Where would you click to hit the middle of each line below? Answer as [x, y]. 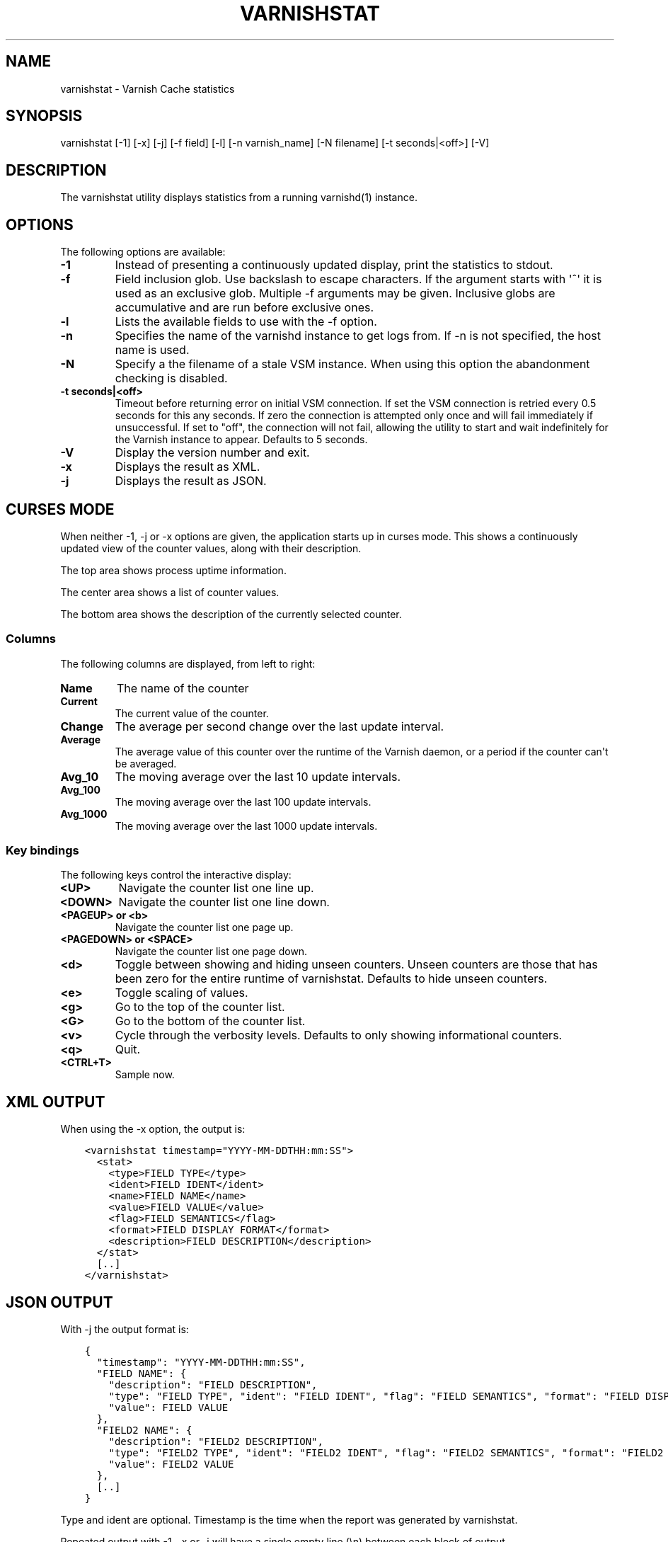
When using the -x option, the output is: [153, 1129]
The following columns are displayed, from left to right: [188, 663]
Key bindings [42, 851]
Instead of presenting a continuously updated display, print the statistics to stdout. [334, 265]
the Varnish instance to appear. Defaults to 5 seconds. [241, 440]
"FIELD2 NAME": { [144, 1430]
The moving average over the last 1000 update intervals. [246, 826]
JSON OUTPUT [59, 1302]
